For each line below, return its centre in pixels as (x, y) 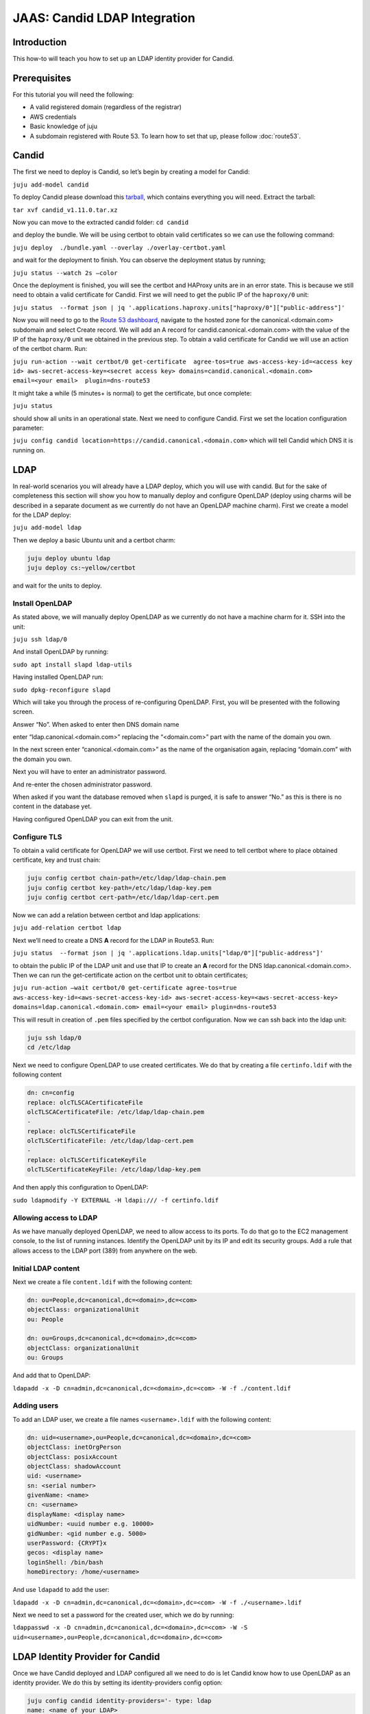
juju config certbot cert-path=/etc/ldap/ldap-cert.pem (123, 897)
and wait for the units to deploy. (57, 586)
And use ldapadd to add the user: (61, 1590)
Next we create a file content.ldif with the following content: (103, 1281)
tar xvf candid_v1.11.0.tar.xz (65, 210)
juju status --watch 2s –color (65, 273)
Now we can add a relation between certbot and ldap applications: (107, 915)
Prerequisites (42, 78)
